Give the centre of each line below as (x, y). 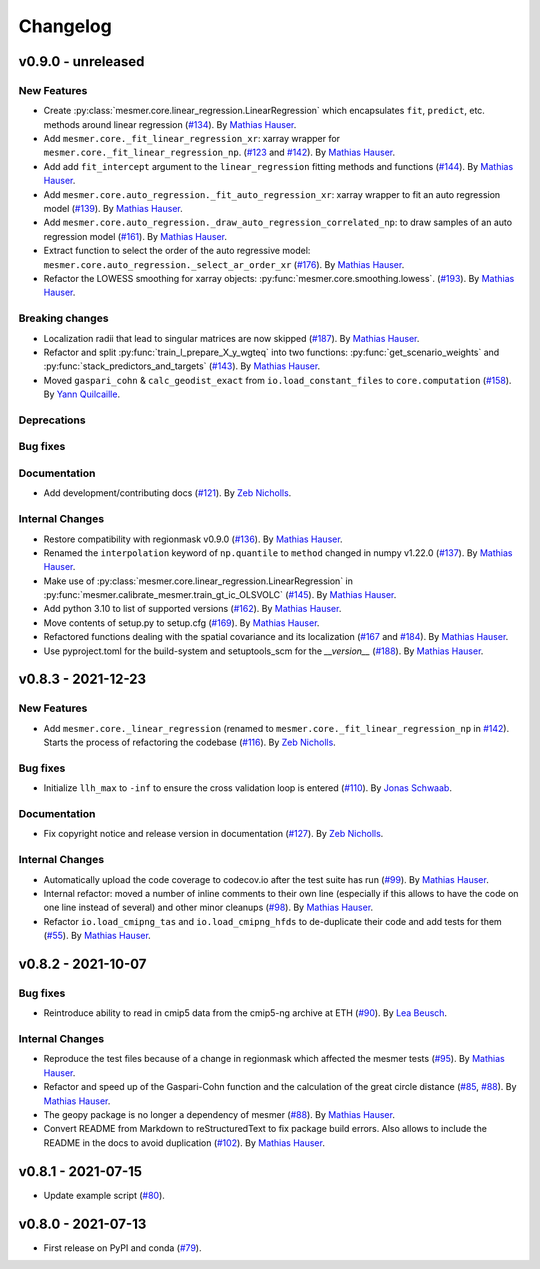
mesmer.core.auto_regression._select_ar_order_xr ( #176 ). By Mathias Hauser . (224, 264)
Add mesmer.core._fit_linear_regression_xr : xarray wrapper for (191, 139)
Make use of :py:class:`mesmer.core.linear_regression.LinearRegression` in (198, 581)
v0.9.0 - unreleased (81, 61)
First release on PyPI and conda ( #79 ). (122, 1247)
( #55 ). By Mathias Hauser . (97, 936)
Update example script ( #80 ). (104, 1195)
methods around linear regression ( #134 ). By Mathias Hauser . (170, 124)
